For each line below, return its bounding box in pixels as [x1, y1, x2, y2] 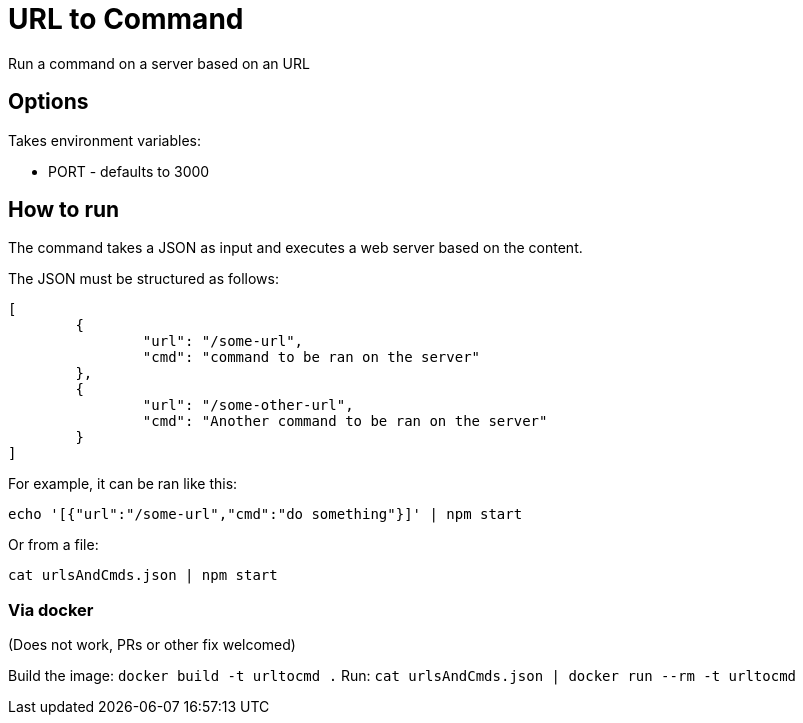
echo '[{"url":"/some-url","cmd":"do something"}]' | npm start [8, 506, 523, 523]
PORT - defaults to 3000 [48, 162, 210, 180]
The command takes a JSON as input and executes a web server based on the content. [8, 239, 583, 257]
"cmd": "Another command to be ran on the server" [142, 413, 548, 430]
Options [8, 89, 89, 115]
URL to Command [8, 2, 244, 36]
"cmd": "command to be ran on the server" [142, 349, 481, 366]
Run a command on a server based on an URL [8, 54, 310, 72]
